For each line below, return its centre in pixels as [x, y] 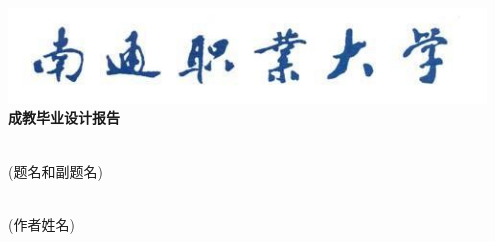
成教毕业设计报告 [64, 117]
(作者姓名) [41, 223]
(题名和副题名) [55, 170]
